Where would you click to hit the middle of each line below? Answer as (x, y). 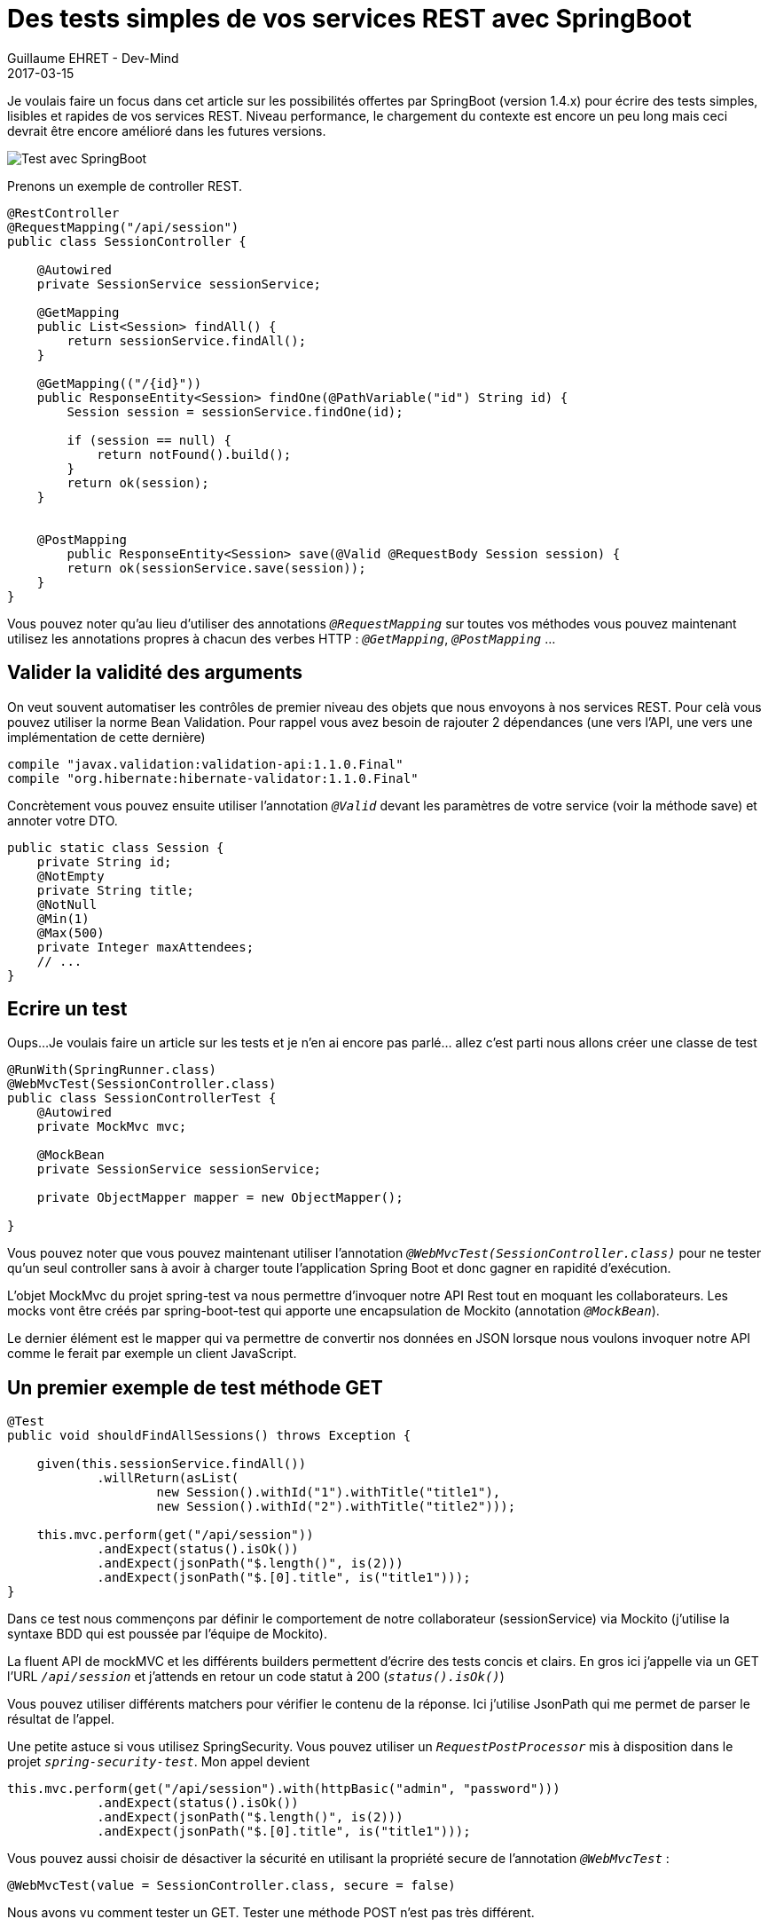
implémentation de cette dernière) (106, 737)
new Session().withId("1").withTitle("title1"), (329, 1493)
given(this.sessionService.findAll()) (172, 1464)
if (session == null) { (149, 440)
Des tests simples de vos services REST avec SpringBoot (349, 19)
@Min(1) (63, 918)
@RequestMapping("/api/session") (123, 227)
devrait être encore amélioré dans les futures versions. (167, 130)
